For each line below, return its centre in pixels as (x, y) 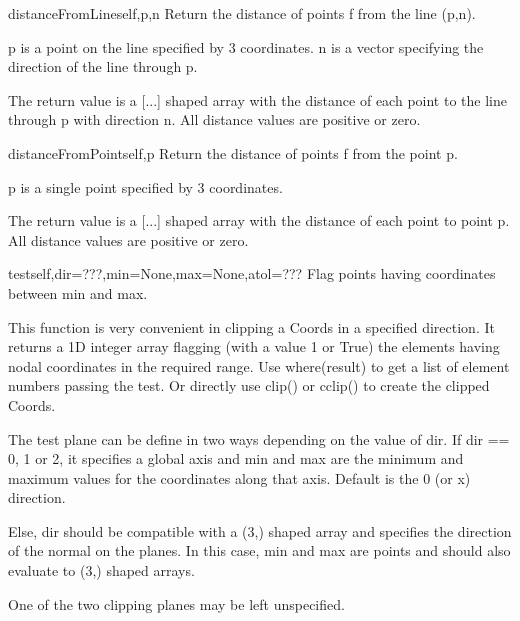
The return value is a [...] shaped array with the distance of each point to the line (257, 99)
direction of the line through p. (103, 66)
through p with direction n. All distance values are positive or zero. (214, 119)
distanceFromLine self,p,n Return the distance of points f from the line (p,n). (242, 13)
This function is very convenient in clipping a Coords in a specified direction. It (251, 326)
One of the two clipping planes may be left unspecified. (176, 603)
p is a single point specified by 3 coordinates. (145, 186)
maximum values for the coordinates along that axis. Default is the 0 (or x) (239, 477)
